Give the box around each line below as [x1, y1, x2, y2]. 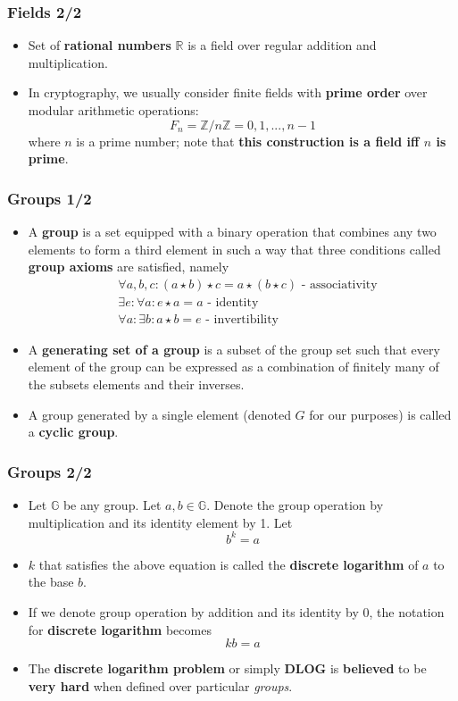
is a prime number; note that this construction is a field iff [76, 131, 420, 150]
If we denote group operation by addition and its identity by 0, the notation [28, 602, 445, 621]
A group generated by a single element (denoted [28, 405, 291, 423]
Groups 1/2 [7, 187, 92, 209]
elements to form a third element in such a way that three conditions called [28, 239, 441, 258]
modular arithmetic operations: [28, 101, 199, 119]
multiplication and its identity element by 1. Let [28, 513, 293, 531]
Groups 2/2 [7, 460, 92, 482]
